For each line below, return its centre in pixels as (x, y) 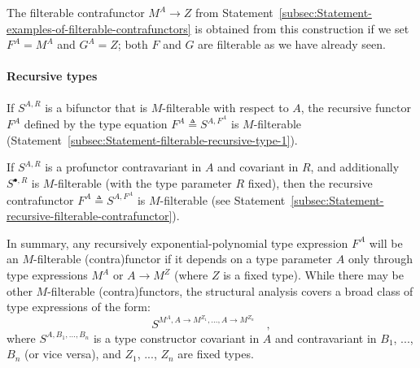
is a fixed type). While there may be (313, 275)
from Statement (234, 12)
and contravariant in (326, 338)
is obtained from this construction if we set (302, 28)
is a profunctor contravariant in (123, 167)
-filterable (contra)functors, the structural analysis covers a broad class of (230, 290)
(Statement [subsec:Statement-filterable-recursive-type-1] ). (152, 139)
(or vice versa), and (72, 354)
